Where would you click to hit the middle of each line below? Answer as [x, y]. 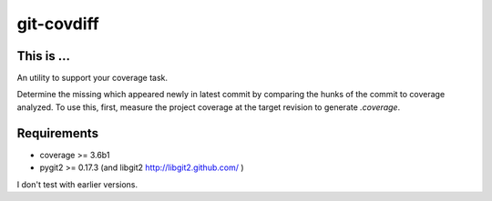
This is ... [43, 56]
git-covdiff [58, 24]
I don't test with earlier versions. [77, 184]
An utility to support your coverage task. [92, 78]
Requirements [58, 133]
